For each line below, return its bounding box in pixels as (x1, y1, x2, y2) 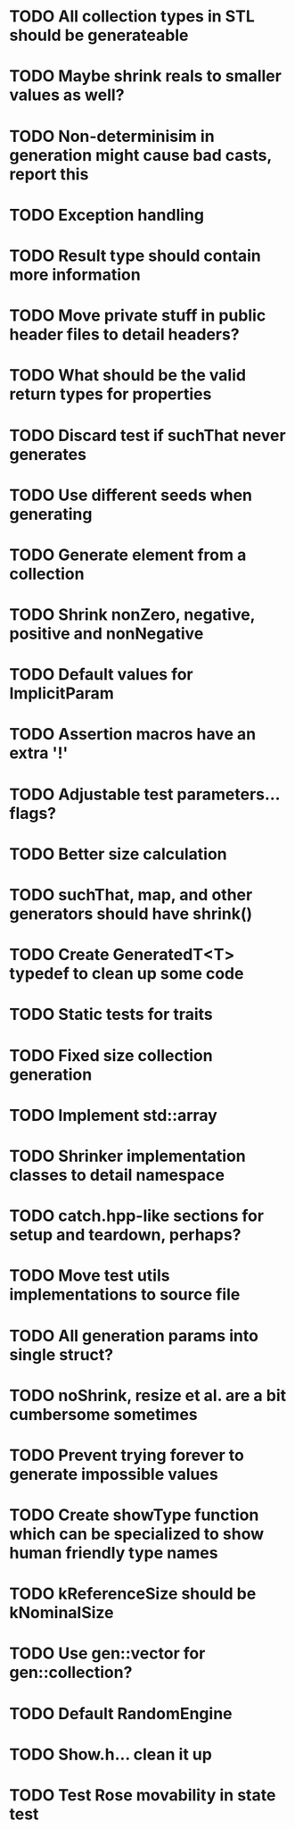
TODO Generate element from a (9, 545, 247, 564)
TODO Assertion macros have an (9, 724, 257, 745)
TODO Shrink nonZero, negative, (9, 605, 256, 625)
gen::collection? (9, 1663, 133, 1683)
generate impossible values (9, 1464, 218, 1484)
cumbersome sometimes (9, 1404, 198, 1424)
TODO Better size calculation (9, 844, 227, 864)
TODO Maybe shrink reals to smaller (9, 66, 283, 87)
